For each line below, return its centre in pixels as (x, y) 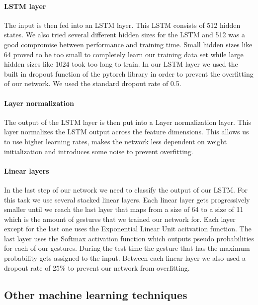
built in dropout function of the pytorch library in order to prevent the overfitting (129, 73)
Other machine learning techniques (96, 294)
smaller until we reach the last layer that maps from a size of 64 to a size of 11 (124, 209)
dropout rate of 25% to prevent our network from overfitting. (97, 267)
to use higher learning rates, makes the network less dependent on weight (116, 141)
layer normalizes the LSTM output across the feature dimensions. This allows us (127, 132)
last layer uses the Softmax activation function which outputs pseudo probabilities (129, 238)
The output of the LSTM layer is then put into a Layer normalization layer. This (128, 122)
